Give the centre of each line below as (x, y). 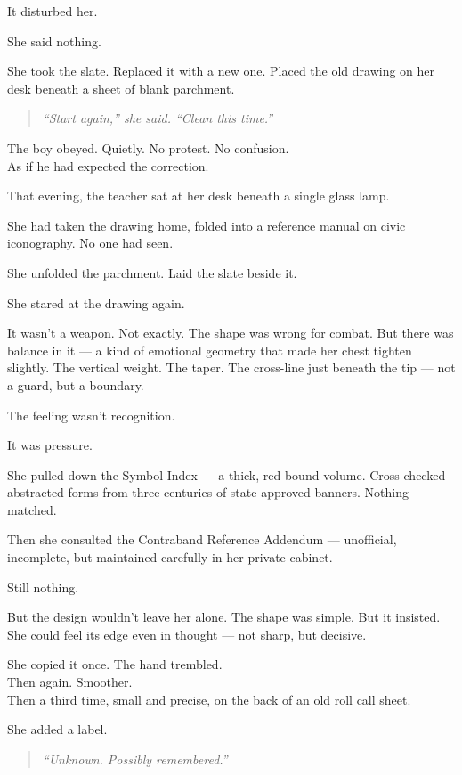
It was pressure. (50, 445)
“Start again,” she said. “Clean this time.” (158, 118)
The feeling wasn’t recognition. (91, 415)
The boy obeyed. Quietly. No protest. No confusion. (148, 147)
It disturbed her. (53, 11)
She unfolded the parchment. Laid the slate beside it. (152, 272)
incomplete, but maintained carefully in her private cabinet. (170, 557)
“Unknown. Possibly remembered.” (135, 759)
